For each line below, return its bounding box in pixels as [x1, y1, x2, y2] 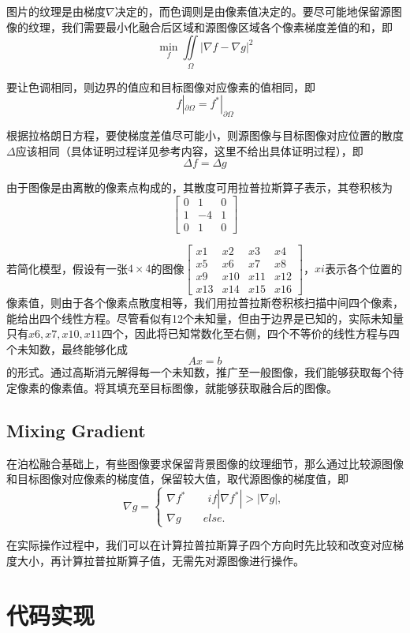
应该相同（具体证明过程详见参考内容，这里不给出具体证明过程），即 [15, 142, 363, 159]
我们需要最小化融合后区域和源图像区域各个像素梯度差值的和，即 [61, 18, 393, 35]
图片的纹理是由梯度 [6, 3, 106, 19]
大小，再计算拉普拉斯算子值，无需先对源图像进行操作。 [17, 552, 304, 569]
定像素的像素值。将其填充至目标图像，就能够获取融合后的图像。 [6, 379, 337, 395]
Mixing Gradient [6, 418, 146, 442]
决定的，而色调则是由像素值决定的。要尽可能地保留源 [114, 3, 391, 19]
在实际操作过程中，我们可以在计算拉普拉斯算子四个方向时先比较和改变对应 [6, 537, 393, 553]
